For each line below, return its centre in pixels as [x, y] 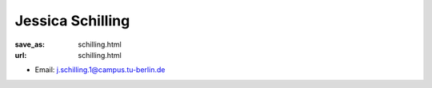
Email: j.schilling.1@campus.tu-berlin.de [100, 70]
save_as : [30, 44]
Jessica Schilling [72, 21]
